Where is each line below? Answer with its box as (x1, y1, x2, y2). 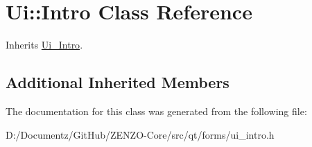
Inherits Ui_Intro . (6, 37, 83, 52)
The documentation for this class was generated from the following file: (6, 103, 307, 118)
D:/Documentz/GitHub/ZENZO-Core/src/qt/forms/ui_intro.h (6, 127, 275, 141)
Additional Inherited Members (6, 71, 229, 93)
